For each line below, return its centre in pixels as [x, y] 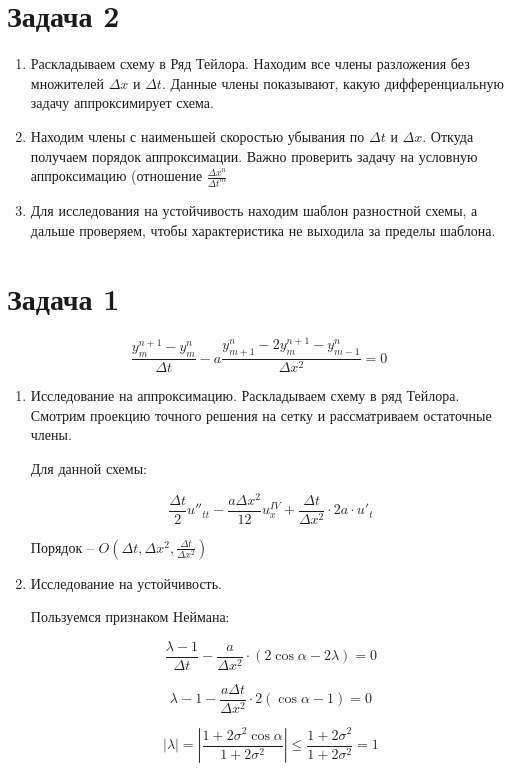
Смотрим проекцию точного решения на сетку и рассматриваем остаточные [261, 414]
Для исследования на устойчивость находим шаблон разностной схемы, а [254, 209]
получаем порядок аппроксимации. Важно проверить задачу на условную [254, 155]
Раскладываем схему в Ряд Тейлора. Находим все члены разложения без [250, 63]
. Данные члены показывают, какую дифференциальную [332, 82]
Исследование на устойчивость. [126, 582]
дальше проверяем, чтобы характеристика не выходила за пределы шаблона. [263, 229]
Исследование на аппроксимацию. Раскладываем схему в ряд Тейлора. [245, 395]
